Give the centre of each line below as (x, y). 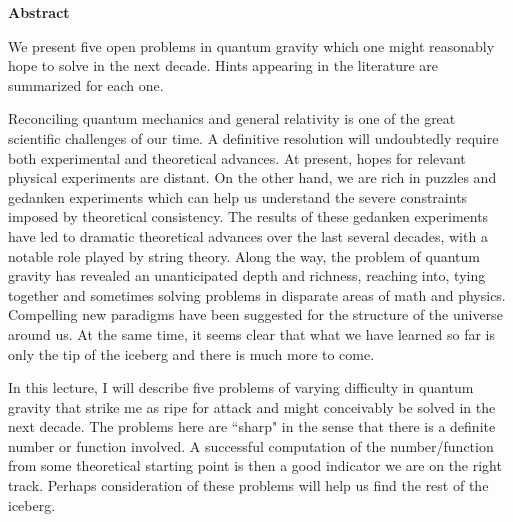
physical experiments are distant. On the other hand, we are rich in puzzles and (252, 177)
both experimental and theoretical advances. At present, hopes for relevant (237, 157)
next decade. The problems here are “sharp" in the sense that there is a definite (252, 426)
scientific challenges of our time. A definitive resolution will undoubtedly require (253, 137)
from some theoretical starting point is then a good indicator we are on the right (255, 465)
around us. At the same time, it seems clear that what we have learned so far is (252, 333)
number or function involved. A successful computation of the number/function (251, 445)
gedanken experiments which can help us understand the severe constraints (238, 196)
